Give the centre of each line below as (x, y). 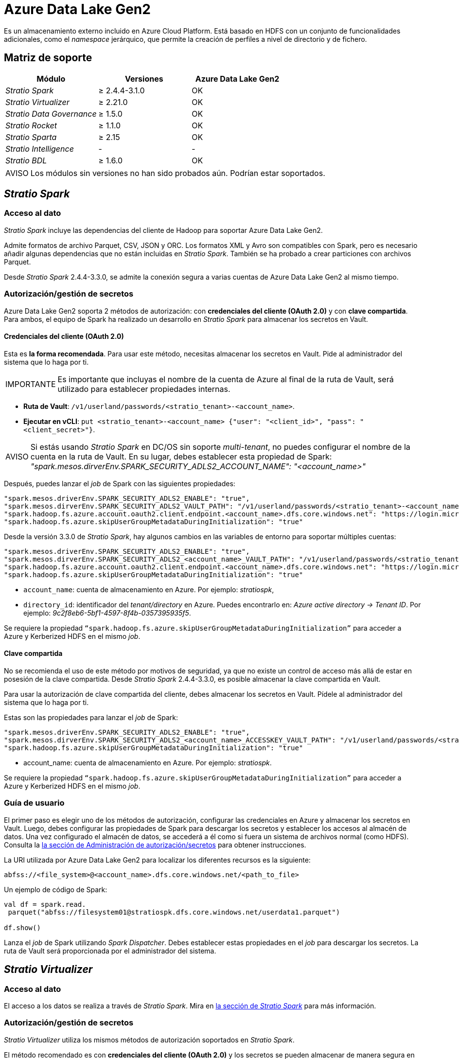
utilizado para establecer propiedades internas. (144, 389)
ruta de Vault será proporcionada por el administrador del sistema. (110, 951)
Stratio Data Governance (51, 114)
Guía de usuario (34, 803)
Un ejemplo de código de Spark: (56, 889)
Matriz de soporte (48, 58)
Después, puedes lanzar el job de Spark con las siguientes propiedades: (120, 483)
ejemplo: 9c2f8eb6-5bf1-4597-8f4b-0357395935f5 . (107, 613)
